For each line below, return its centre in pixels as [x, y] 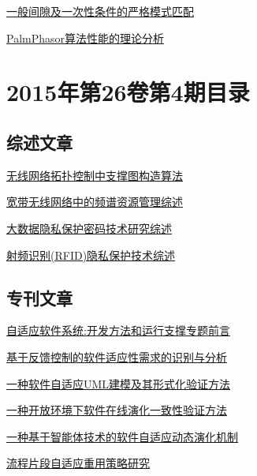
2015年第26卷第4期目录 [128, 92]
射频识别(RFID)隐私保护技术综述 [91, 255]
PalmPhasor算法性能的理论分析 [86, 37]
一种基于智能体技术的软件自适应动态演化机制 [122, 436]
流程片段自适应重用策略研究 [78, 463]
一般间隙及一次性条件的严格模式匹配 [100, 11]
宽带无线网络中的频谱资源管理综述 [95, 202]
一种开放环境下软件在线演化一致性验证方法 [117, 410]
